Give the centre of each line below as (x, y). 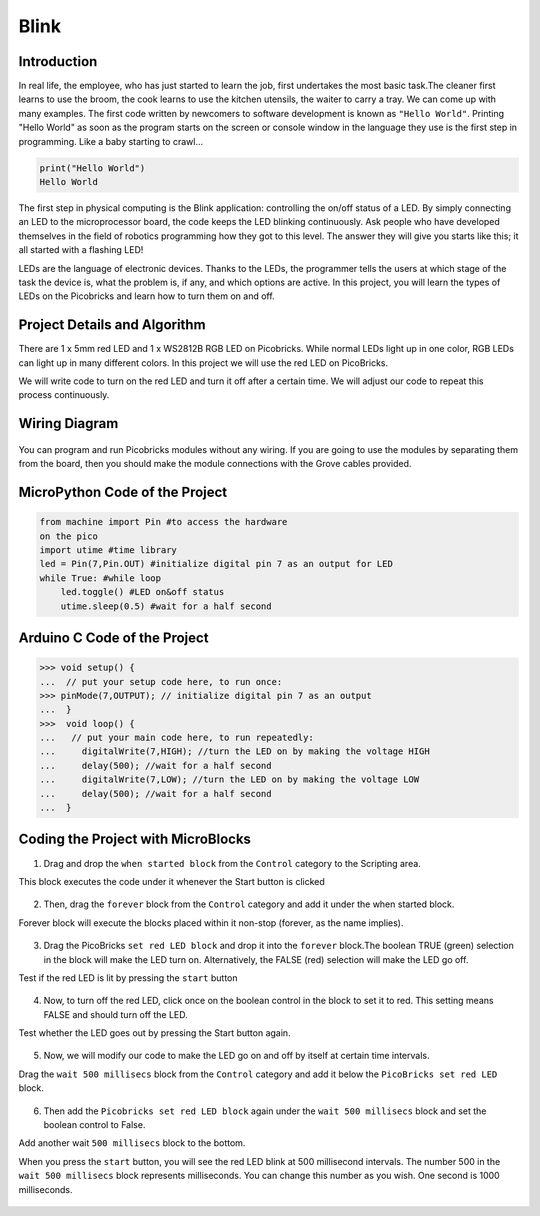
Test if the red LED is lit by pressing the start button (128, 977)
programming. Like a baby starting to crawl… (111, 141)
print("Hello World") (92, 168)
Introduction (58, 61)
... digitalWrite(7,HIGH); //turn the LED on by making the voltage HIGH (234, 751)
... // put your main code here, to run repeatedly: (176, 738)
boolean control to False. (94, 1125)
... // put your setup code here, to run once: (161, 681)
